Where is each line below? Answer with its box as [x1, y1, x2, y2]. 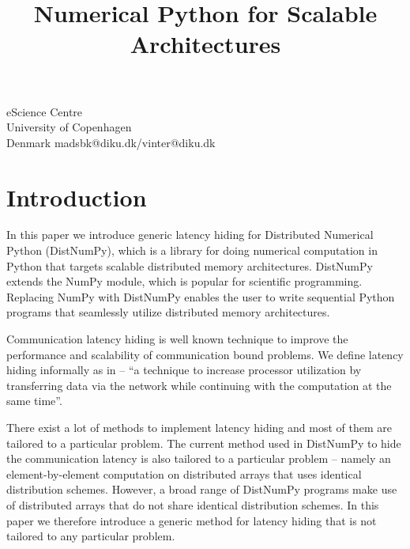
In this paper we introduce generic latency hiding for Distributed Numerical [6, 226, 374, 243]
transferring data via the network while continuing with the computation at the [6, 377, 392, 393]
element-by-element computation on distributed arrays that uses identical [6, 465, 362, 482]
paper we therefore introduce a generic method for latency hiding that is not [6, 512, 377, 528]
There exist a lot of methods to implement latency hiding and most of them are [6, 419, 392, 435]
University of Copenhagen [6, 119, 132, 135]
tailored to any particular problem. [6, 528, 175, 544]
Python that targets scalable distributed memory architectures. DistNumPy [6, 257, 373, 274]
